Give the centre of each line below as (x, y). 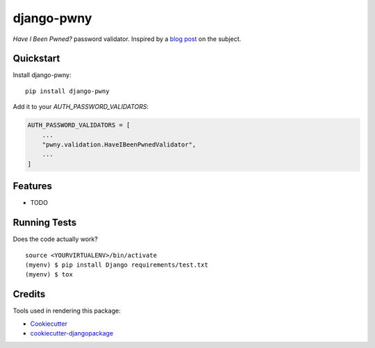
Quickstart (36, 59)
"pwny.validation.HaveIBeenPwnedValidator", (119, 145)
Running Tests (44, 223)
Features (32, 187)
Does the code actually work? (56, 239)
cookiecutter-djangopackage (72, 333)
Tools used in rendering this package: (67, 311)
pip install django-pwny (67, 91)
